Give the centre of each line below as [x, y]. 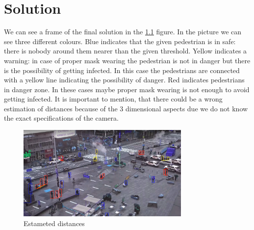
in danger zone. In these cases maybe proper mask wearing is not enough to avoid [127, 89]
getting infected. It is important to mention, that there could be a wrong [113, 99]
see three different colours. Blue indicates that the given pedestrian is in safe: [120, 41]
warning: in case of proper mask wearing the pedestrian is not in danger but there [127, 60]
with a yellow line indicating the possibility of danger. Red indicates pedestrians [124, 80]
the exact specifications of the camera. [61, 118]
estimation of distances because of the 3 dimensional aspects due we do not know [126, 108]
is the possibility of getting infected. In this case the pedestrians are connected [122, 70]
